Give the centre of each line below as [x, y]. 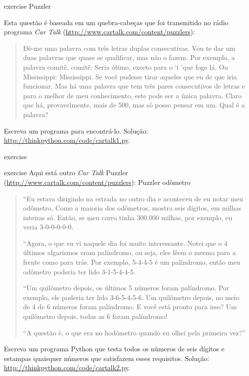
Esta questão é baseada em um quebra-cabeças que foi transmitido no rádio [116, 22]
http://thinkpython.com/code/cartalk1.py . [67, 140]
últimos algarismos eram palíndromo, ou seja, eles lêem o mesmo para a [129, 252]
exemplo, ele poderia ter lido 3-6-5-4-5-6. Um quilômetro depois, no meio [131, 297]
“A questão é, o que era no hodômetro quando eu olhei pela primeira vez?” [134, 332]
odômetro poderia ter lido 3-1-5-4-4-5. [79, 271]
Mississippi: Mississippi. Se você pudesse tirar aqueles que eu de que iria [130, 76]
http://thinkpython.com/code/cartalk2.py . [67, 368]
